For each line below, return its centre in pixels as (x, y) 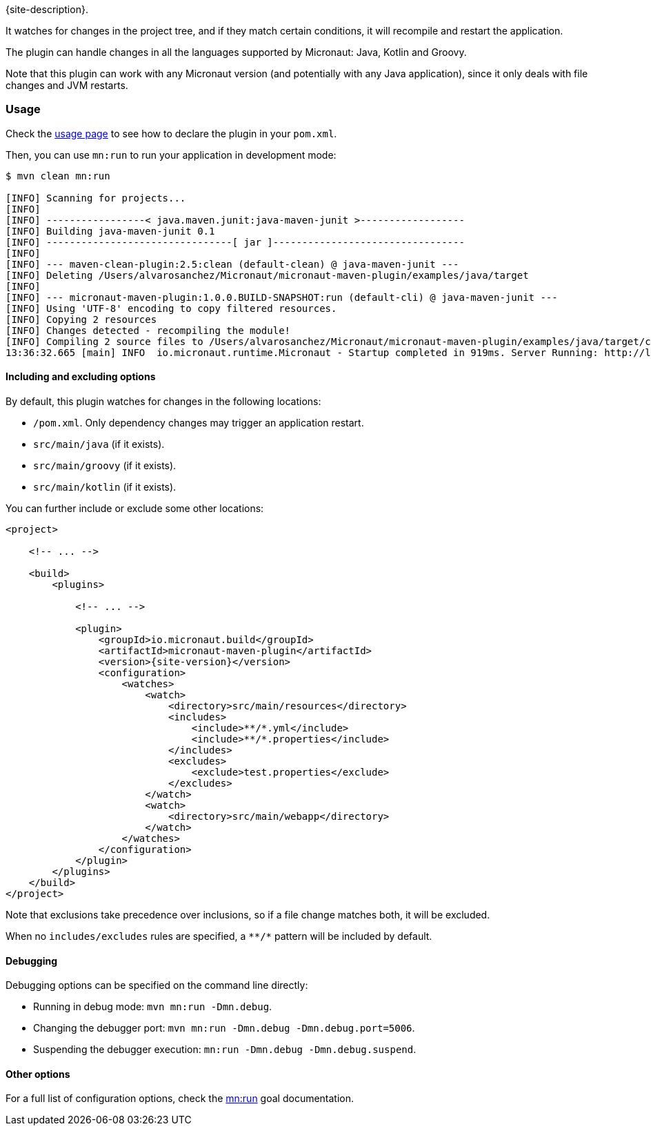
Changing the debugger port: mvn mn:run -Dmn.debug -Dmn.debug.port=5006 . (224, 1028)
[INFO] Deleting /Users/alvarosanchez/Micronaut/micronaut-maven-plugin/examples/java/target (267, 275)
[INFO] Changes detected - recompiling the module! (148, 330)
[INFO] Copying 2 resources (81, 319)
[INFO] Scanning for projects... (96, 198)
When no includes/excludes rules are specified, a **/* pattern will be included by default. (219, 936)
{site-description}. (47, 9)
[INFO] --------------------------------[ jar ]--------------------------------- (235, 242)
